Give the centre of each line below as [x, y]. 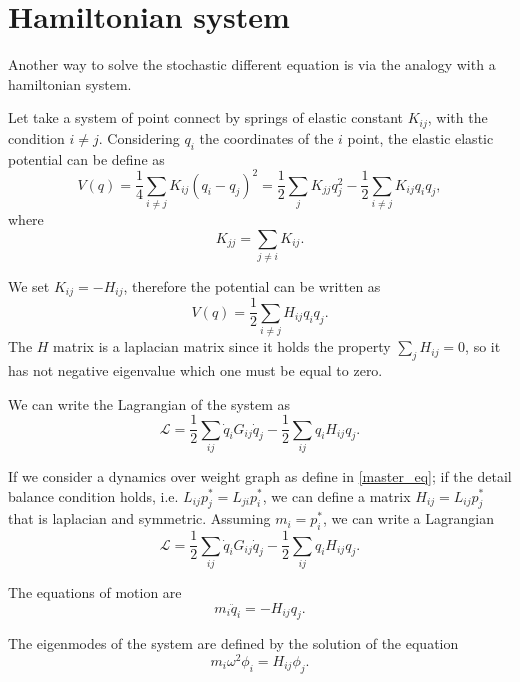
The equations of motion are [95, 591]
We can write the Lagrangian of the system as [149, 403]
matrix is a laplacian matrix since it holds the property [222, 346]
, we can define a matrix [336, 495]
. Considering [139, 137]
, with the [457, 117]
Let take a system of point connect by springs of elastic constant [205, 117]
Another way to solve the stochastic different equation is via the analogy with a [252, 64]
